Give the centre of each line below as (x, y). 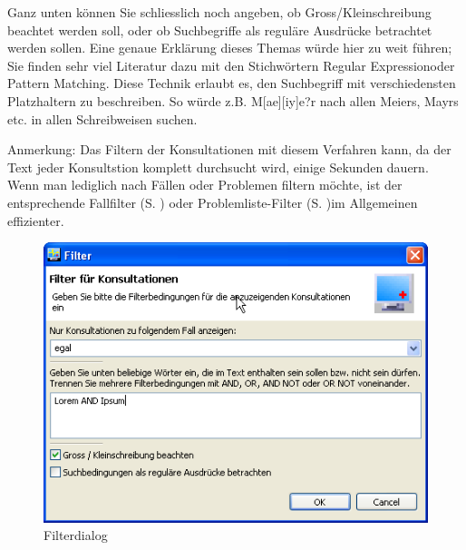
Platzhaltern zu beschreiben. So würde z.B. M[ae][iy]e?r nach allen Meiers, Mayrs (233, 100)
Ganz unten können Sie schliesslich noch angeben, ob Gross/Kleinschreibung (219, 12)
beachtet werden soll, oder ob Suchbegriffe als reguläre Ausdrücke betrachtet (220, 29)
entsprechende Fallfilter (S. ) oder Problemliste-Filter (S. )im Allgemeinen (213, 202)
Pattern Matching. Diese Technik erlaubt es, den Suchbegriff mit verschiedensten (232, 83)
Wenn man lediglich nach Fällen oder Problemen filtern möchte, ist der (205, 185)
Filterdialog (76, 535)
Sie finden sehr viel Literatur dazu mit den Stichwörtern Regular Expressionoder (231, 65)
